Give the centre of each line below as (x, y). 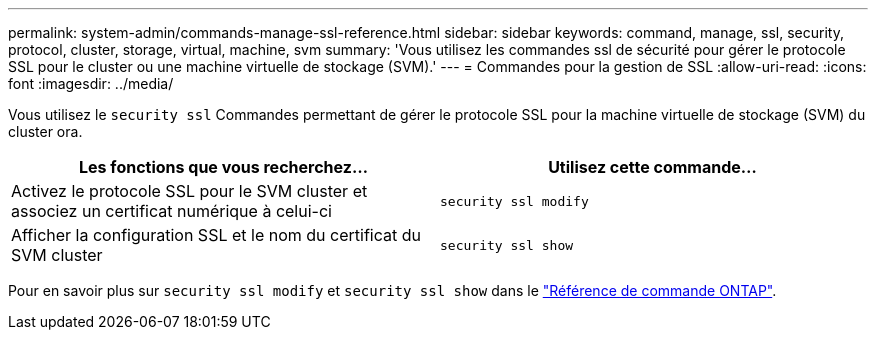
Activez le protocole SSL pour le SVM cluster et (189, 191)
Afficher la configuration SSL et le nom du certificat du (216, 235)
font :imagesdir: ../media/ (91, 83)
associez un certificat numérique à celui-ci (171, 211)
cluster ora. (45, 131)
